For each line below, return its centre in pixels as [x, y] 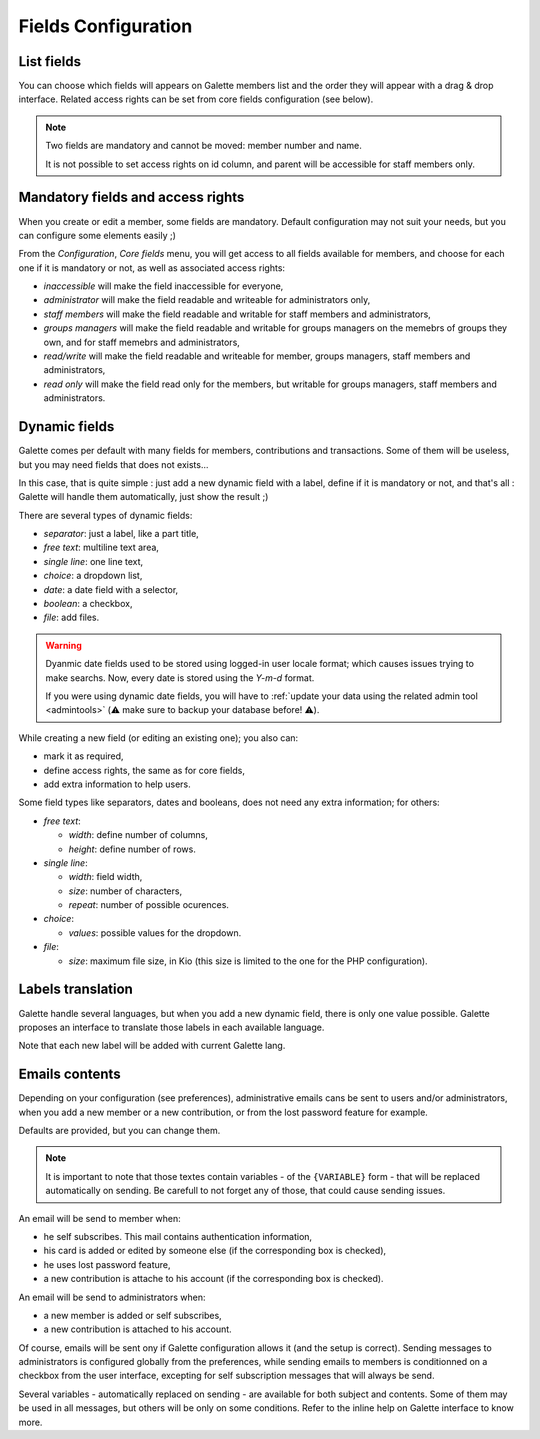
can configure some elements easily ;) [97, 235]
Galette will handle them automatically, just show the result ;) [143, 497]
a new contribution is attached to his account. [137, 1329]
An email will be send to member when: [100, 1218]
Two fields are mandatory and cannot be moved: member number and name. [203, 146]
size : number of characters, [125, 891]
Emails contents [69, 1074]
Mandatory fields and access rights [131, 197]
